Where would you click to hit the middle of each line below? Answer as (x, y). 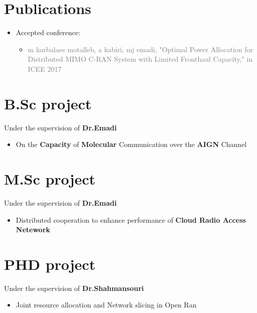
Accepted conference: (48, 32)
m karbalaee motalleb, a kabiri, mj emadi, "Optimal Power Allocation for (141, 49)
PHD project (50, 264)
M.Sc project (50, 179)
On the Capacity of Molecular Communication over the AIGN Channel (131, 144)
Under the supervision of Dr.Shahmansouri (74, 288)
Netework (33, 229)
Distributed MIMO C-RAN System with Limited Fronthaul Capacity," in (140, 59)
